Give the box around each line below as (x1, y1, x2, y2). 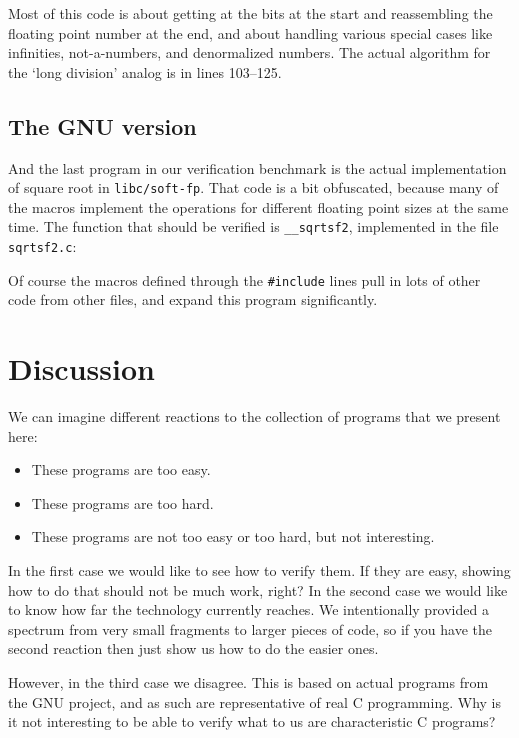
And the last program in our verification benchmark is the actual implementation (8, 157, 507, 178)
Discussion (8, 348, 155, 389)
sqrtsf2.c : (8, 236, 77, 257)
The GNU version (8, 110, 197, 141)
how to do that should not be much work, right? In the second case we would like (8, 579, 508, 600)
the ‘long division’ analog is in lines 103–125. (8, 61, 282, 82)
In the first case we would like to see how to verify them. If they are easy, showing (8, 560, 511, 581)
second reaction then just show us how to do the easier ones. (8, 638, 379, 659)
